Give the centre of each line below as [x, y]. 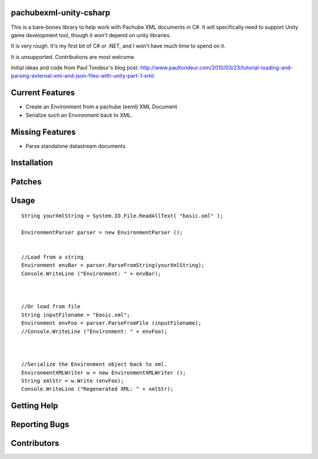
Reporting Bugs [40, 425]
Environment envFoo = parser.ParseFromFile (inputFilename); [111, 323]
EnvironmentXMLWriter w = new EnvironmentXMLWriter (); [104, 372]
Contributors [35, 443]
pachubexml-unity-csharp [61, 13]
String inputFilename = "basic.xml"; [76, 315]
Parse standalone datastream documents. [76, 146]
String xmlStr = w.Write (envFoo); [73, 381]
